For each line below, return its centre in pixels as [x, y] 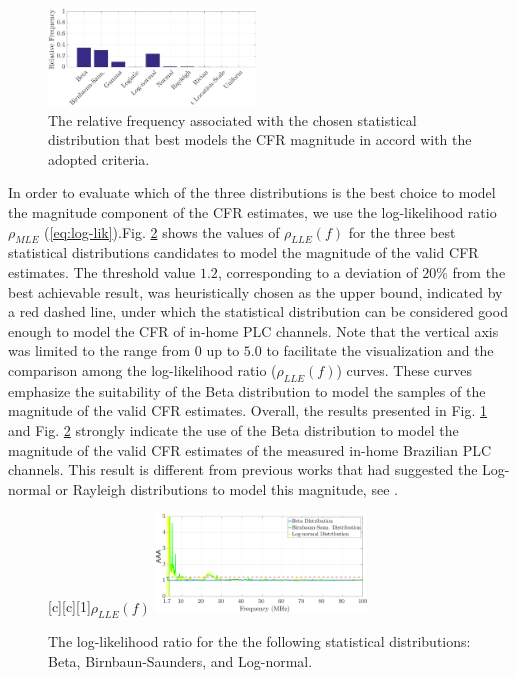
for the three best [402, 231]
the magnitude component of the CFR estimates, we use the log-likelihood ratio [252, 212]
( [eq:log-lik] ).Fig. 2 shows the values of [162, 231]
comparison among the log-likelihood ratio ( [142, 370]
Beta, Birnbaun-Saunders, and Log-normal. [180, 660]
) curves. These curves [404, 370]
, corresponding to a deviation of [317, 272]
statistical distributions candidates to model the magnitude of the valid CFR [243, 252]
